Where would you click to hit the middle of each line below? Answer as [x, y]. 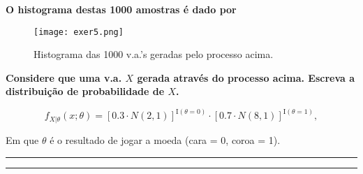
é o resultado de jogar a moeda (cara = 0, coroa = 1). [165, 139]
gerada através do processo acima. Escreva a [246, 77]
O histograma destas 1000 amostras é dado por [121, 9]
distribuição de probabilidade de [85, 91]
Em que [22, 139]
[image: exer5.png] [79, 32]
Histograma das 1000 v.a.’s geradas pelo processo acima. [154, 54]
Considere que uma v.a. [64, 77]
